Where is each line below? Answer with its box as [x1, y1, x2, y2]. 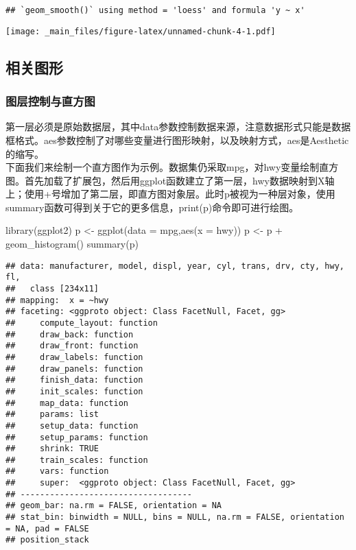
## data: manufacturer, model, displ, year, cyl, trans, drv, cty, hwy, [5, 261, 344, 271]
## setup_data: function [5, 420, 139, 431]
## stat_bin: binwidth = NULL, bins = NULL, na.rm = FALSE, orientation [5, 512, 344, 523]
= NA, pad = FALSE [5, 523, 89, 534]
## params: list [5, 409, 99, 420]
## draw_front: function [5, 341, 139, 351]
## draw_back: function [5, 329, 134, 339]
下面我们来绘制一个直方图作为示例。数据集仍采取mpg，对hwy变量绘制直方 [5, 160, 339, 174]
